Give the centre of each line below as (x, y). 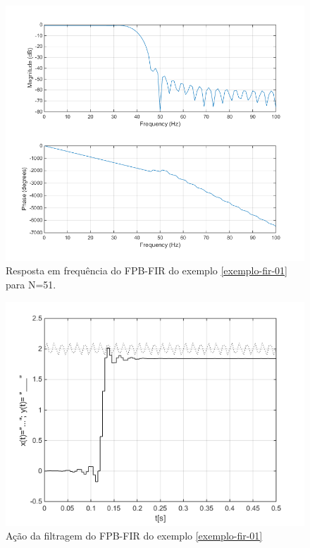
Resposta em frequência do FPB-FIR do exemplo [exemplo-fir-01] (147, 270)
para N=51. (31, 285)
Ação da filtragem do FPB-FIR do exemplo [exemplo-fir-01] (134, 536)
